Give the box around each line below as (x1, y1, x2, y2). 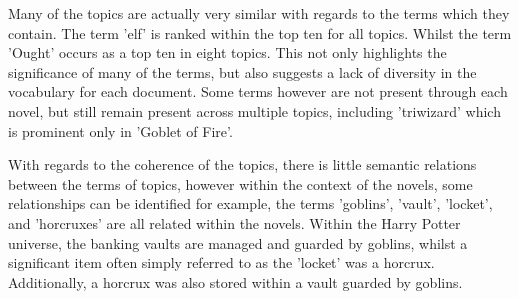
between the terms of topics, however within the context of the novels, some (8, 173, 473, 194)
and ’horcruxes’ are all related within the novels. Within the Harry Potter (8, 212, 461, 233)
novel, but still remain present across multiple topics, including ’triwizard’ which (8, 100, 501, 121)
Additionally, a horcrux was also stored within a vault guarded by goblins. (8, 271, 463, 292)
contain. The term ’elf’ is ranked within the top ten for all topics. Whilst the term (8, 22, 512, 43)
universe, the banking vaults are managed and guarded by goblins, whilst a (8, 232, 468, 253)
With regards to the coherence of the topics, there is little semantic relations (8, 154, 477, 175)
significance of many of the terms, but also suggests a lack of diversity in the (8, 61, 477, 82)
